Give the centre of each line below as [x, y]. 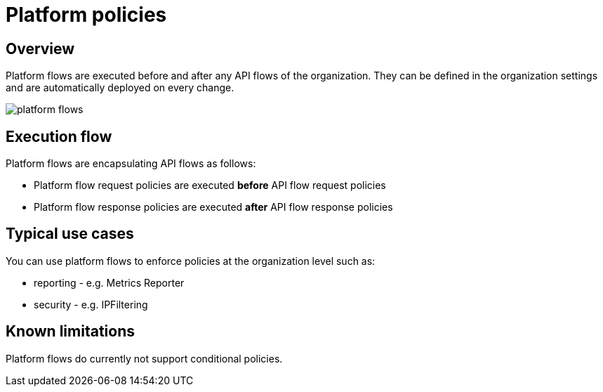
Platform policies [86, 15]
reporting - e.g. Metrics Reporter [109, 282]
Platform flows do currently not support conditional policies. [144, 358]
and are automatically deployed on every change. [120, 88]
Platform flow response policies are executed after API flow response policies [213, 207]
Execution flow [59, 136]
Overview [40, 48]
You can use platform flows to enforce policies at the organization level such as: [191, 261]
